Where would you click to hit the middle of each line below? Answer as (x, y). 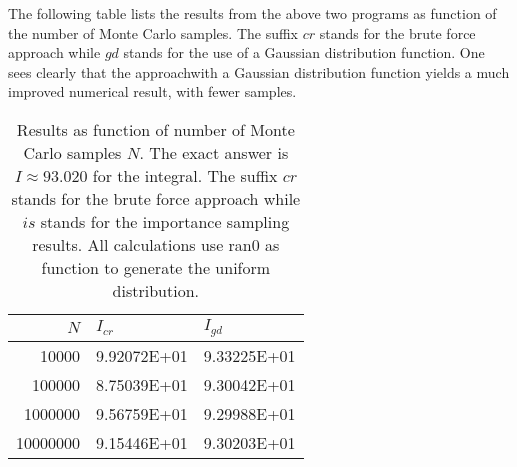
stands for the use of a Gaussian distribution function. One (304, 52)
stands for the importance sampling (165, 221)
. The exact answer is (214, 152)
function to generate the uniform (156, 267)
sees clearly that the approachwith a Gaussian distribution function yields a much (259, 71)
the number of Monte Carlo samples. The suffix (153, 32)
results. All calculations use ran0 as (156, 244)
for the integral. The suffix (185, 175)
